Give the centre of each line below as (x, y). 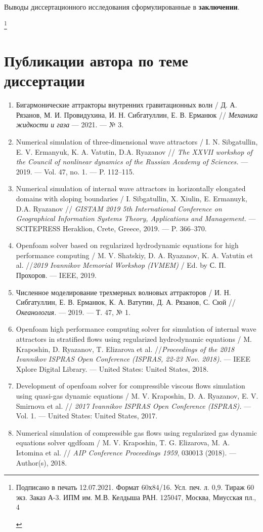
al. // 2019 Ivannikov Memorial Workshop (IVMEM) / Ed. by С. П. (121, 265)
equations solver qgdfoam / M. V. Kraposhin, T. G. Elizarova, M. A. (123, 442)
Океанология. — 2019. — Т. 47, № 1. (73, 312)
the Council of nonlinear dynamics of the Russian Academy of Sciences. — (132, 162)
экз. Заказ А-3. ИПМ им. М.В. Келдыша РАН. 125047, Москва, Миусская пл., (136, 497)
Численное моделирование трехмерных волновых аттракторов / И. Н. (123, 292)
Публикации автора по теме (96, 61)
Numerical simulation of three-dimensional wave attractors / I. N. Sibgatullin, (137, 141)
